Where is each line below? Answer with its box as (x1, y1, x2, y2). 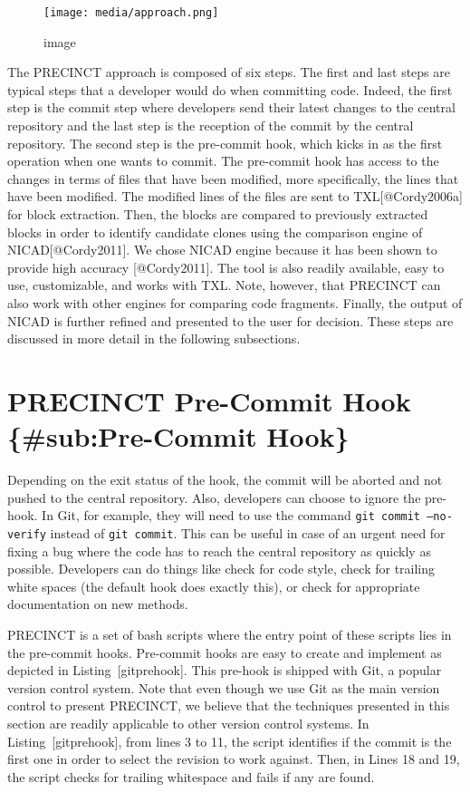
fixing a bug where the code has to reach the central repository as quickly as (7, 541, 431, 560)
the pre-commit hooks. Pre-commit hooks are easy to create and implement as (7, 642, 442, 662)
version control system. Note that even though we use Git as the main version (7, 678, 440, 697)
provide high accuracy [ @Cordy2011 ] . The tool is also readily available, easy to (7, 257, 445, 276)
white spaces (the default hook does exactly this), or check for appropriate (7, 576, 420, 595)
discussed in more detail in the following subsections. (7, 329, 301, 348)
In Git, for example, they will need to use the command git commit (42, 506, 421, 525)
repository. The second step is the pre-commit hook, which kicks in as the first (7, 133, 443, 152)
